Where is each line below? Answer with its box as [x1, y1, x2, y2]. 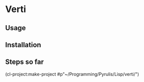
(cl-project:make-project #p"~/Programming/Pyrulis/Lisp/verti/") [5, 71, 139, 77]
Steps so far [5, 58, 44, 66]
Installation [5, 40, 41, 49]
